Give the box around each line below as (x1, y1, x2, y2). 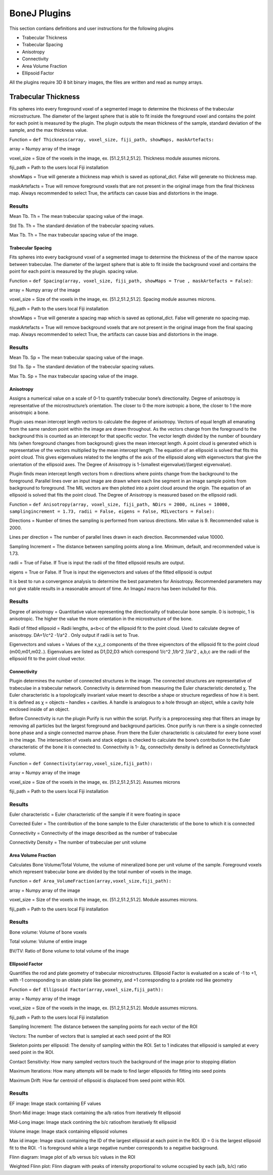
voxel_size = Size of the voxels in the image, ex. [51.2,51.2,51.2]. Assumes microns (9, 779, 180, 785)
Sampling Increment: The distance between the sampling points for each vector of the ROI (9, 1024, 198, 1030)
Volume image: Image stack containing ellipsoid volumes (9, 1128, 127, 1134)
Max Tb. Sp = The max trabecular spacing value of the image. (9, 373, 139, 379)
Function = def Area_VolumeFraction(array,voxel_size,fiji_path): (9, 878, 172, 884)
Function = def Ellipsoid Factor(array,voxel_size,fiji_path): (9, 986, 164, 993)
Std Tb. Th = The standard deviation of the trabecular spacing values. (9, 222, 155, 229)
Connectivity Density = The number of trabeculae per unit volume (9, 839, 147, 846)
